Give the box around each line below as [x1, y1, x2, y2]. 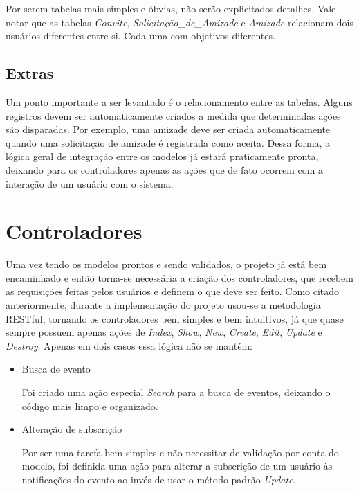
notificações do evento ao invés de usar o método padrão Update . [21, 472, 296, 486]
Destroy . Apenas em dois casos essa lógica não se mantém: [6, 338, 252, 352]
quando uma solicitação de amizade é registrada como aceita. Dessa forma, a [6, 135, 331, 150]
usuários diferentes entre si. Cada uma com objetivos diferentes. [6, 28, 275, 43]
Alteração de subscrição [21, 422, 122, 436]
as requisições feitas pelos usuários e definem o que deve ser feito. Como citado [6, 284, 340, 298]
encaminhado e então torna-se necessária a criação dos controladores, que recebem [6, 270, 353, 285]
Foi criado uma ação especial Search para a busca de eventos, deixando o [21, 385, 331, 400]
